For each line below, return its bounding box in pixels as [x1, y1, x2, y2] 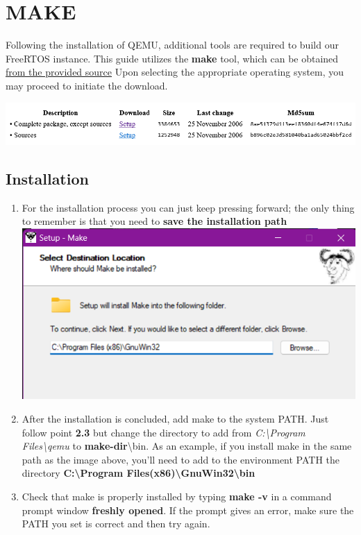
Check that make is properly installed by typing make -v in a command [22, 489, 332, 503]
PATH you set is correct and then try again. [22, 516, 210, 531]
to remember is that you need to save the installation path [22, 214, 287, 228]
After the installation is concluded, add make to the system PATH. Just [22, 411, 329, 425]
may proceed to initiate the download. [6, 78, 168, 92]
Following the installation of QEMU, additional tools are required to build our [6, 37, 339, 52]
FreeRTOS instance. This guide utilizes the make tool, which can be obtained [6, 51, 339, 65]
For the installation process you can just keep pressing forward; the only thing [22, 200, 355, 214]
